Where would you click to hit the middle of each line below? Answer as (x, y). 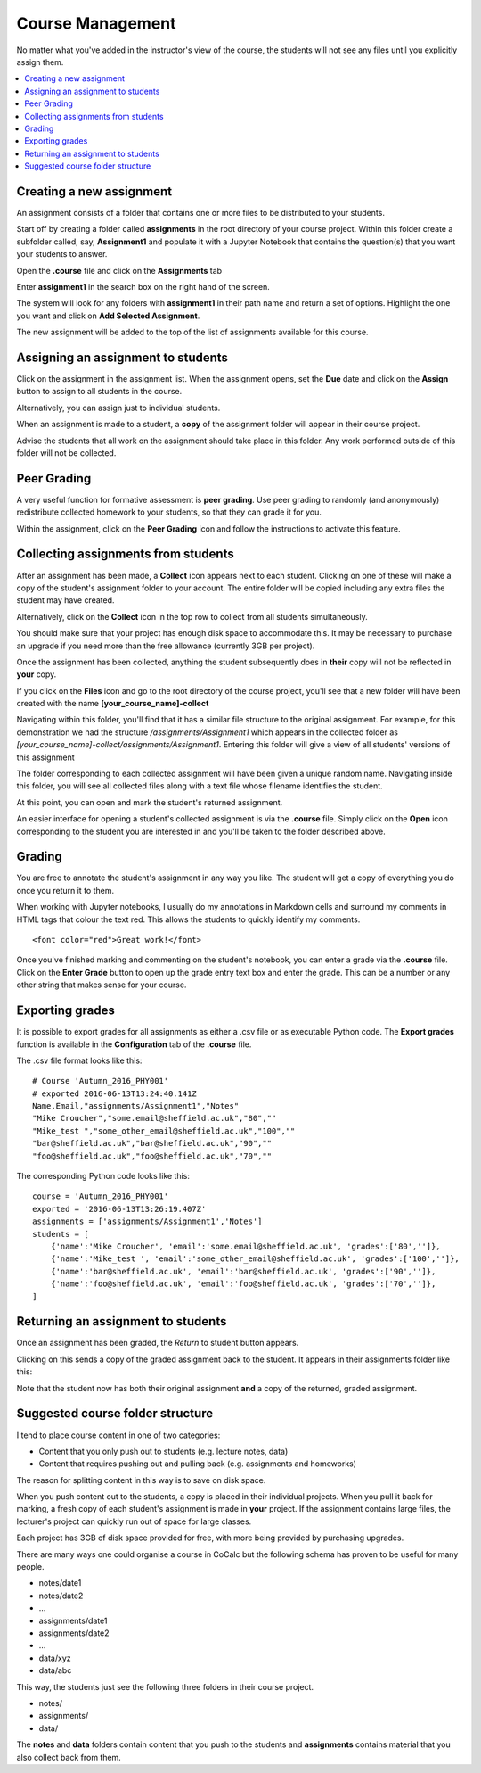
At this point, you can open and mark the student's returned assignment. (150, 802)
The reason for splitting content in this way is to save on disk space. (141, 1480)
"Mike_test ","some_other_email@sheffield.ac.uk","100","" (164, 1131)
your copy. (37, 674)
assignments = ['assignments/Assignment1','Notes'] (147, 1221)
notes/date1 (60, 1583)
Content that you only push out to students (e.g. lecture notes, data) (163, 1451)
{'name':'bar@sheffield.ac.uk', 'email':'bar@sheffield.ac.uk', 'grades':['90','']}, (243, 1271)
